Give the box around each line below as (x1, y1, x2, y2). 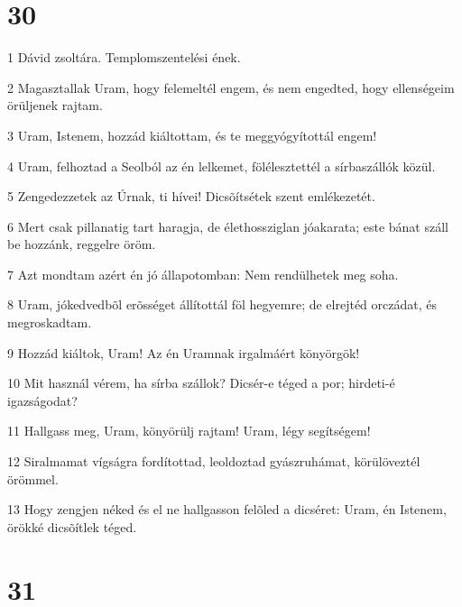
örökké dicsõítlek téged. (7, 517, 137, 536)
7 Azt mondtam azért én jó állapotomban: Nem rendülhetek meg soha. (7, 264, 399, 283)
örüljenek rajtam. (7, 96, 103, 115)
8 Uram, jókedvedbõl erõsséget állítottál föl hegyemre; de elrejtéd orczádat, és (7, 295, 437, 314)
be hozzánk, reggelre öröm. (7, 235, 156, 253)
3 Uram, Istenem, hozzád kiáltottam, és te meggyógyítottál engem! (7, 125, 377, 144)
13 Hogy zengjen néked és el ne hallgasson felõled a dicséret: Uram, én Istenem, (7, 500, 447, 519)
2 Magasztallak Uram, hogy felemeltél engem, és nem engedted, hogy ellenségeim (7, 78, 455, 97)
